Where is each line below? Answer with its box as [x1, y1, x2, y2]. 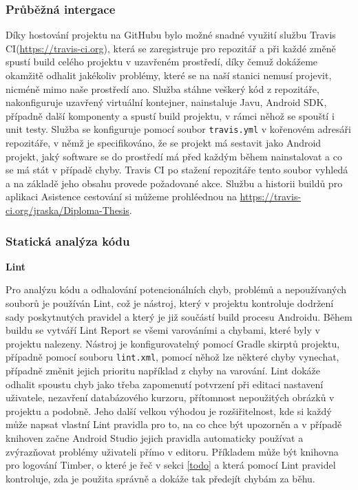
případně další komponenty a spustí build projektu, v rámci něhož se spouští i [6, 108, 335, 122]
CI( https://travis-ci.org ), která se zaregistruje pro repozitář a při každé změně [6, 41, 336, 55]
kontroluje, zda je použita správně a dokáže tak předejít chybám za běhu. [6, 471, 315, 485]
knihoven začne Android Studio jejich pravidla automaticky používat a [6, 431, 304, 445]
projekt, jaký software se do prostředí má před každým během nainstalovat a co [6, 149, 342, 163]
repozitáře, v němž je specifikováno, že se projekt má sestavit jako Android [6, 136, 322, 150]
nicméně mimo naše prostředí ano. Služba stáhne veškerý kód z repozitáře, [6, 81, 319, 96]
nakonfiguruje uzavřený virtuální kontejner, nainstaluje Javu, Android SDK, [6, 95, 327, 109]
